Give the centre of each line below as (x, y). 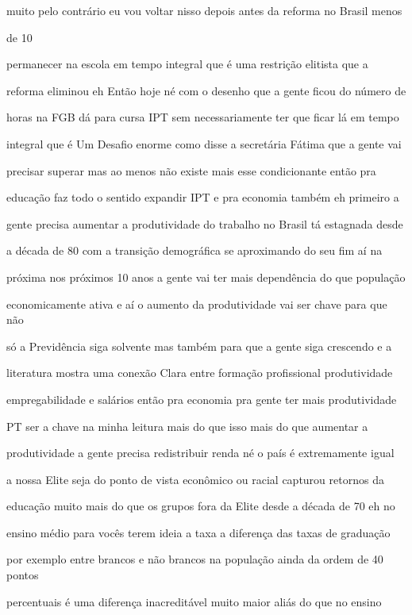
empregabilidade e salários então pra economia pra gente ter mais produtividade (202, 399)
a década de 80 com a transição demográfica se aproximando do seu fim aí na (194, 250)
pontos (23, 575)
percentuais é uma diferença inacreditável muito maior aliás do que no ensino (194, 601)
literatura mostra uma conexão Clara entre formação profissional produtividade (200, 373)
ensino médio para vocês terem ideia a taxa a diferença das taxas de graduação (198, 532)
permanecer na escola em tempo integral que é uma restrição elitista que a (187, 64)
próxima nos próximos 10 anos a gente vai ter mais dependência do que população (206, 277)
